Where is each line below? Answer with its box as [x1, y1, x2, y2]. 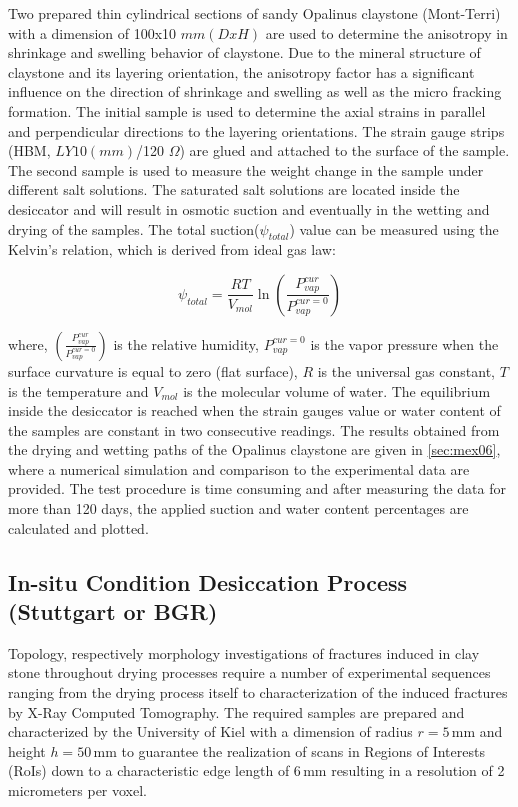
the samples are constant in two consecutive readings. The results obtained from [8, 419, 500, 440]
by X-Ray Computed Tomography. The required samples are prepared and [8, 701, 465, 722]
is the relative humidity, [113, 333, 259, 354]
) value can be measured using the [289, 218, 499, 239]
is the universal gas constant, [317, 360, 495, 381]
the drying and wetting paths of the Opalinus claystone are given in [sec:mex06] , [8, 439, 501, 460]
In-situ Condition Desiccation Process [8, 566, 408, 597]
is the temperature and [8, 380, 149, 401]
